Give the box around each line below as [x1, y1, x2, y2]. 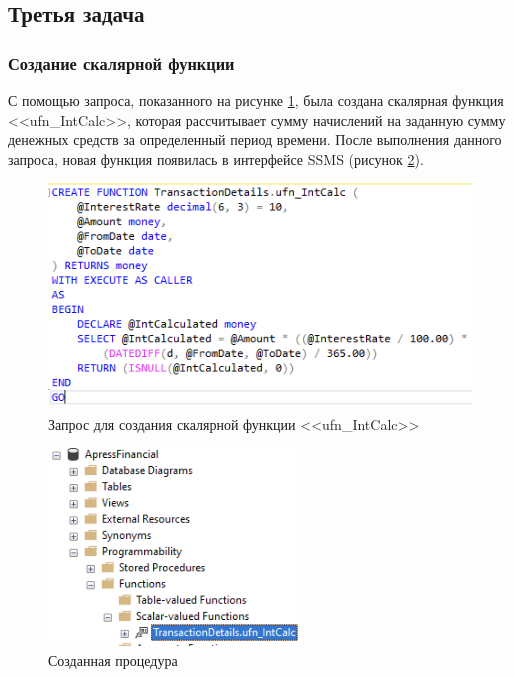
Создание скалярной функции [8, 50, 235, 75]
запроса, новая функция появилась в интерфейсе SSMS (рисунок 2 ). [8, 148, 424, 169]
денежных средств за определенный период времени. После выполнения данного [8, 129, 502, 150]
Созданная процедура [48, 649, 178, 670]
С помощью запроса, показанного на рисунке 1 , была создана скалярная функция [8, 90, 504, 110]
